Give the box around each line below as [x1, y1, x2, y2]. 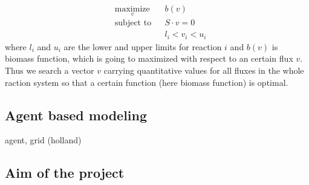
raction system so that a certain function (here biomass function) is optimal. [5, 76, 288, 88]
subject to [114, 19, 152, 28]
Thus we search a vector [5, 63, 94, 76]
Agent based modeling [5, 105, 148, 124]
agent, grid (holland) [5, 134, 82, 146]
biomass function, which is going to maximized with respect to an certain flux [5, 52, 293, 65]
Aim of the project [5, 163, 125, 182]
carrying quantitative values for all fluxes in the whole [103, 63, 304, 76]
